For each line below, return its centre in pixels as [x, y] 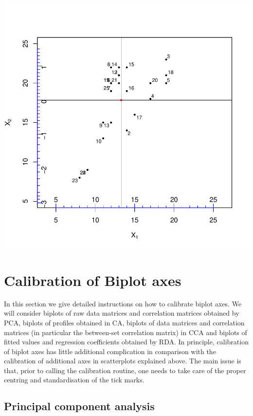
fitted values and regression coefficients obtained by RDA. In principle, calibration [126, 342]
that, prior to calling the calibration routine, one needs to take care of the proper [125, 370]
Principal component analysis [79, 406]
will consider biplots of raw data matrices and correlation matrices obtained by [122, 313]
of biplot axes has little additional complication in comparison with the [110, 351]
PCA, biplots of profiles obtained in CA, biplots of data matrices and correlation [124, 322]
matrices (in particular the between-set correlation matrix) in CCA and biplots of [126, 332]
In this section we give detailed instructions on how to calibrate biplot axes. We [123, 303]
